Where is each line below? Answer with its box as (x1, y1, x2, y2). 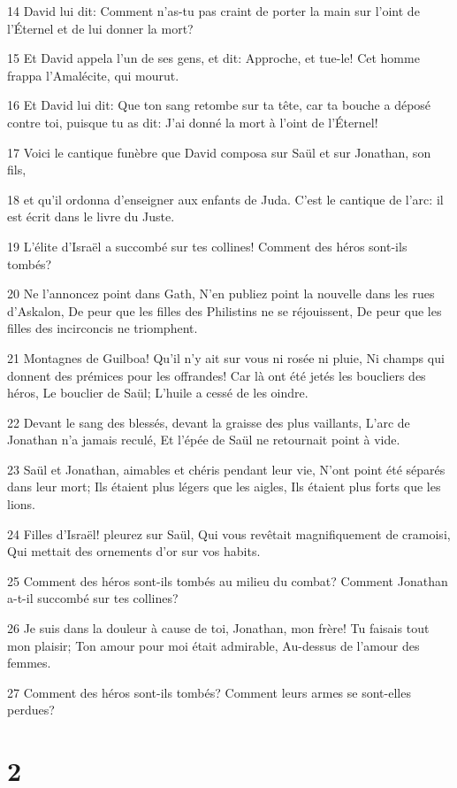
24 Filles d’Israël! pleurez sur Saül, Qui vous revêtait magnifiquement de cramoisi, (7, 524, 451, 543)
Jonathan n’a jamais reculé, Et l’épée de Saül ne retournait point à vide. (7, 430, 400, 449)
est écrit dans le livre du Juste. (7, 207, 175, 226)
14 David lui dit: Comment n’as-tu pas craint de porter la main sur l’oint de (7, 2, 420, 19)
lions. (7, 495, 35, 514)
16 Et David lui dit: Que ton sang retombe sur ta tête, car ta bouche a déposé (7, 96, 431, 114)
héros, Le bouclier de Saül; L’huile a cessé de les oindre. (7, 383, 308, 402)
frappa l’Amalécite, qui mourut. (7, 66, 179, 84)
